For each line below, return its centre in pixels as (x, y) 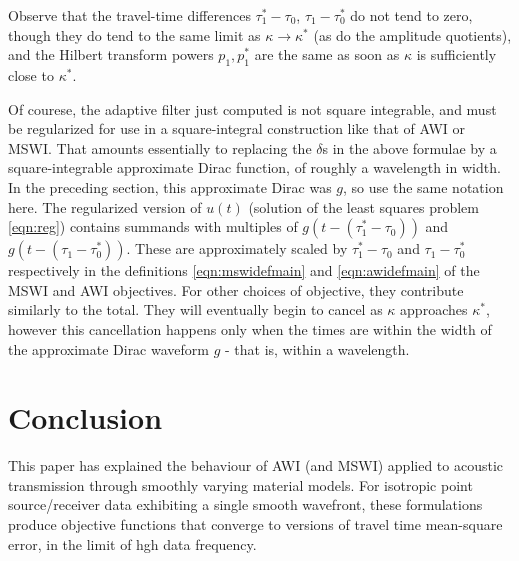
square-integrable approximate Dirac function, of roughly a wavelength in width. (254, 167)
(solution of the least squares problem (363, 206)
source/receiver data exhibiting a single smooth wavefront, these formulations (245, 504)
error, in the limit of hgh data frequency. (132, 543)
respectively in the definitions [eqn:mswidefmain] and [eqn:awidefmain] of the (244, 270)
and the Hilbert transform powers (111, 54)
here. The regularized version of (105, 206)
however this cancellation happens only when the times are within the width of (250, 328)
